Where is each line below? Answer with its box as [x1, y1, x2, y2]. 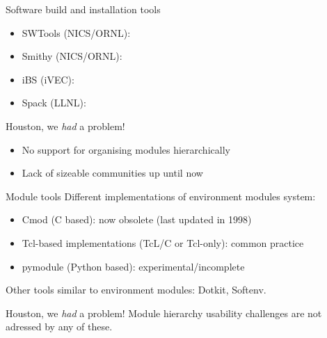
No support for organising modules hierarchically [22, 142, 230, 156]
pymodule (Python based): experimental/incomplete [22, 259, 245, 273]
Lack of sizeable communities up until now [22, 166, 203, 180]
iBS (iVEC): [22, 72, 74, 86]
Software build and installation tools [6, 2, 161, 16]
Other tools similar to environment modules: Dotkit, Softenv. [6, 282, 266, 297]
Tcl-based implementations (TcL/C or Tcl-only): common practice [22, 235, 304, 250]
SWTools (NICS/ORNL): [22, 25, 131, 40]
